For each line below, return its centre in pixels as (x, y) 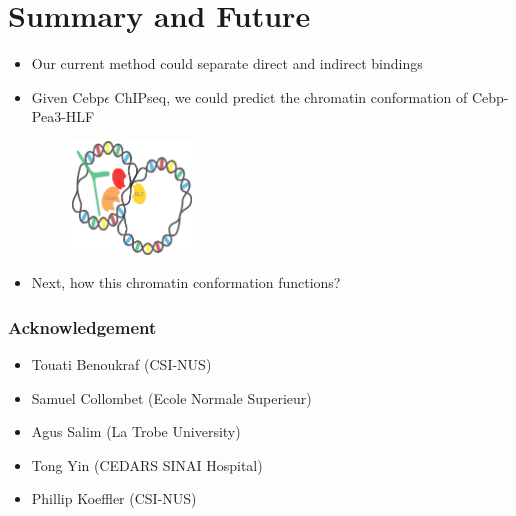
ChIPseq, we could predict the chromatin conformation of (291, 96)
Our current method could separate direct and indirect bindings (227, 63)
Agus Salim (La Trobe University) (136, 431)
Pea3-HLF (63, 116)
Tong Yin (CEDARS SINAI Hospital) (147, 464)
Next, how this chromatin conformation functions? (186, 282)
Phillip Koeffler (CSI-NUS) (114, 498)
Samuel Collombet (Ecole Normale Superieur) (171, 397)
